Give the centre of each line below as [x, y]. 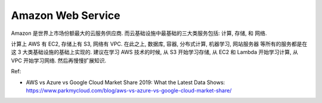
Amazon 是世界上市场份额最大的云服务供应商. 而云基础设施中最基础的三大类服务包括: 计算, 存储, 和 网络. [139, 33]
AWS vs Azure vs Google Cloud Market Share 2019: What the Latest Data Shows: [126, 82]
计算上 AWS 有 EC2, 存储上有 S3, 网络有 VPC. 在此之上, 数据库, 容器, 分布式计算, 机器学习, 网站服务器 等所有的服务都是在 [159, 44]
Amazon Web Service [66, 15]
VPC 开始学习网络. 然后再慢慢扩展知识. [59, 60]
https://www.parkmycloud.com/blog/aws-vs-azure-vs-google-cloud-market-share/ [129, 90]
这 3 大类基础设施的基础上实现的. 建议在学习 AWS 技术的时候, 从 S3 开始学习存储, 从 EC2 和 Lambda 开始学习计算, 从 [154, 52]
